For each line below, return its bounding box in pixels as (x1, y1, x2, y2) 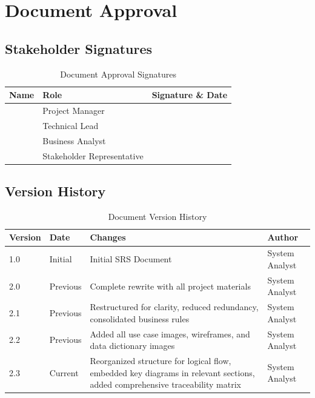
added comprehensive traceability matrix (90, 378, 241, 391)
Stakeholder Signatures (5, 39, 153, 58)
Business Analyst (42, 134, 106, 147)
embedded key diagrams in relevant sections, (90, 366, 255, 379)
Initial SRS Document (90, 253, 172, 265)
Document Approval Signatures (60, 67, 176, 80)
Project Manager (42, 104, 105, 117)
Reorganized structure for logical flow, (90, 354, 231, 367)
